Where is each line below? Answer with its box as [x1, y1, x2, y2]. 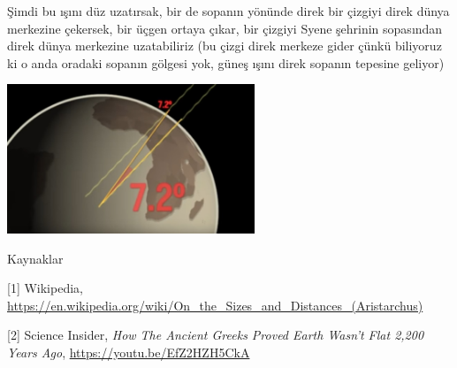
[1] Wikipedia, [7, 279, 83, 297]
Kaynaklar [7, 249, 64, 267]
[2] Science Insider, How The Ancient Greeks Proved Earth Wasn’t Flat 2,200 [7, 326, 424, 344]
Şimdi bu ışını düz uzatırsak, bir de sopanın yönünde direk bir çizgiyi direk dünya [7, 2, 450, 19]
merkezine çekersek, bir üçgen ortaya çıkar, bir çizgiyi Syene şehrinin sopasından [7, 19, 443, 37]
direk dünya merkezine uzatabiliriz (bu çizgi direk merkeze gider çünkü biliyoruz [7, 36, 442, 55]
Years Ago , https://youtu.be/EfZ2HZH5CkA [7, 342, 250, 361]
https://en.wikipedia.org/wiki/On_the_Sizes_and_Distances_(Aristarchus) [7, 295, 423, 314]
